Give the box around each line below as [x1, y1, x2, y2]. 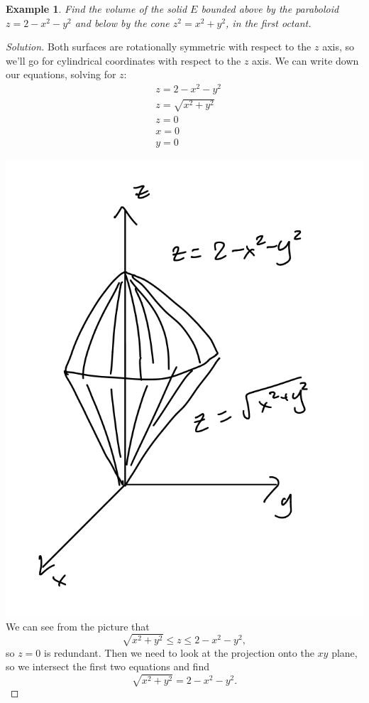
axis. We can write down [252, 53, 359, 68]
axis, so [322, 39, 355, 54]
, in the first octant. [226, 15, 312, 30]
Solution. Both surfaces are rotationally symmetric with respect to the [6, 39, 312, 54]
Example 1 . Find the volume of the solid [6, 1, 187, 16]
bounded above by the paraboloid [201, 1, 339, 16]
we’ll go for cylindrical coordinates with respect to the [6, 53, 241, 68]
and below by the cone [75, 15, 170, 30]
